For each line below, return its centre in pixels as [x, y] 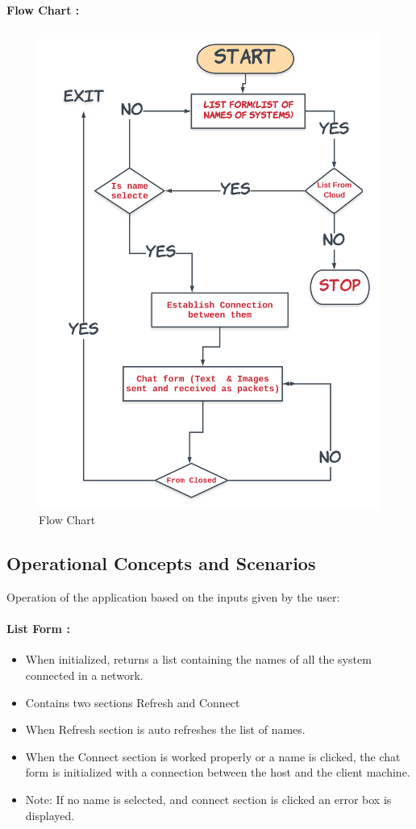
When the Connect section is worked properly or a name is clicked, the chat [213, 756]
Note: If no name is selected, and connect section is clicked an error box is [208, 800]
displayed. [50, 815]
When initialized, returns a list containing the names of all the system [198, 659]
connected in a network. [84, 675]
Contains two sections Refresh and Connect [133, 702]
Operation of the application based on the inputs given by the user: [173, 597]
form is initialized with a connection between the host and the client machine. [218, 772]
